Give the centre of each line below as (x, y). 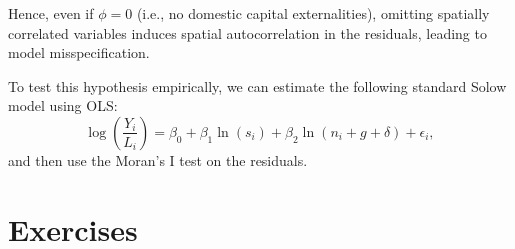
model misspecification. (79, 52)
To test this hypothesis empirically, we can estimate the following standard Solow (257, 85)
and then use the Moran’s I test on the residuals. (158, 159)
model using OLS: (63, 105)
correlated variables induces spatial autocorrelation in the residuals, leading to (247, 32)
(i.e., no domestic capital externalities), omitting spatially (313, 13)
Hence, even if (51, 13)
